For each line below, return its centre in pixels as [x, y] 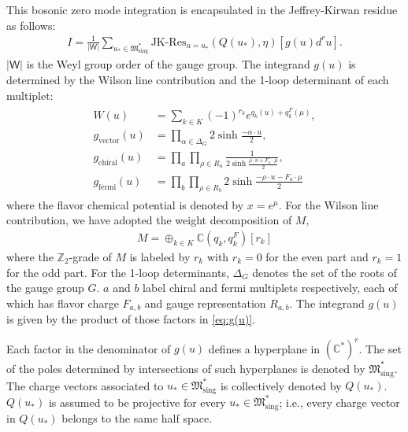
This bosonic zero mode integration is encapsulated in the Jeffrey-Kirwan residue [202, 9]
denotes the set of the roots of [325, 272]
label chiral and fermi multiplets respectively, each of [270, 288]
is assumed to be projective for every [137, 402]
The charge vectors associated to [85, 385]
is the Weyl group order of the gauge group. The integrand [168, 64]
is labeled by [160, 256]
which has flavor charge [63, 303]
